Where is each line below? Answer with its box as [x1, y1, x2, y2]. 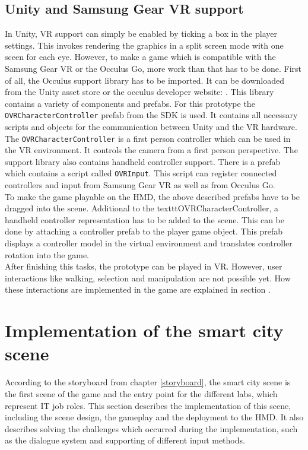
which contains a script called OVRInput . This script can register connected [5, 167, 277, 179]
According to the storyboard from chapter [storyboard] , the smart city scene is [5, 376, 291, 388]
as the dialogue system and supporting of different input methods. [5, 434, 245, 446]
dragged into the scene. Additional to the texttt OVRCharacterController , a [5, 202, 278, 214]
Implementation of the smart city [5, 318, 284, 343]
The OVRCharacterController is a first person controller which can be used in [5, 132, 291, 144]
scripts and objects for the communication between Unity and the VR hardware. [5, 121, 297, 133]
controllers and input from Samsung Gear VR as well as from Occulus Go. [5, 179, 275, 191]
